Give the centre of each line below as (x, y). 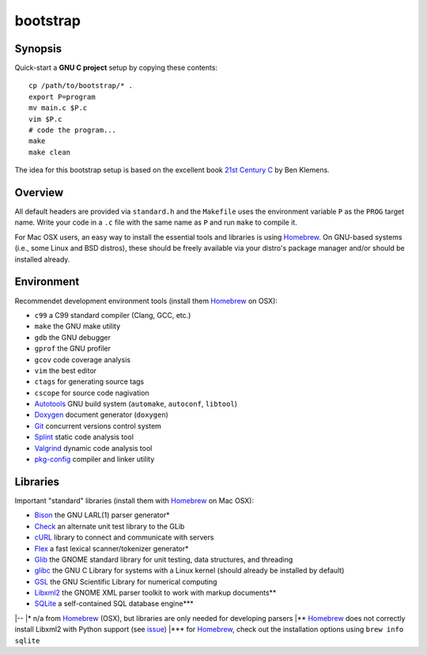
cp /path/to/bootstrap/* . (81, 86)
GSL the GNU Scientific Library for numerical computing (126, 581)
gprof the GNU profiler (72, 349)
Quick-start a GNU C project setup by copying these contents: (116, 68)
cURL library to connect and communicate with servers (124, 537)
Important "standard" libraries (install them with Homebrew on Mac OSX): (134, 500)
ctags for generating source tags (89, 382)
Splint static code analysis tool (84, 437)
